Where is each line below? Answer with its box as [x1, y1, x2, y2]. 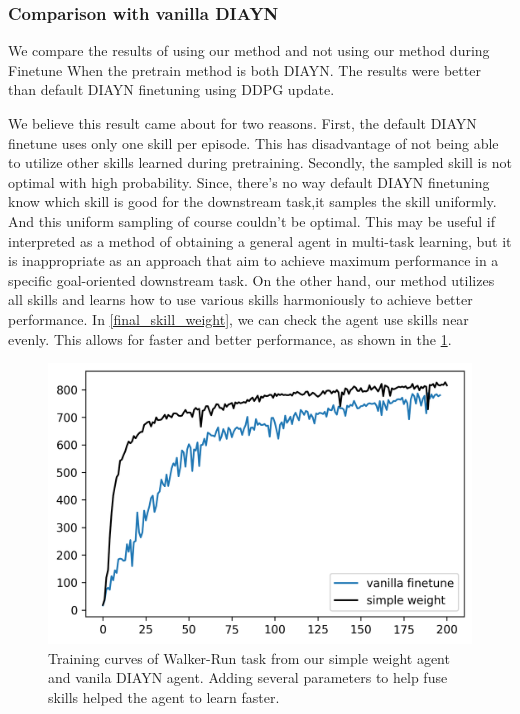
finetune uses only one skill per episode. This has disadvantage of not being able [8, 132, 499, 153]
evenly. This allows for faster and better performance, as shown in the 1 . [8, 328, 452, 349]
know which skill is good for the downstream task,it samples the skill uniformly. [8, 191, 497, 212]
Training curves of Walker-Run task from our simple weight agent [48, 647, 450, 668]
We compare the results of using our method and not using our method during [8, 40, 490, 61]
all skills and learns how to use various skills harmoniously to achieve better [8, 289, 473, 310]
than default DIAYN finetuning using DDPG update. [8, 79, 335, 100]
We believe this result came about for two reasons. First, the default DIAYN [8, 113, 477, 133]
